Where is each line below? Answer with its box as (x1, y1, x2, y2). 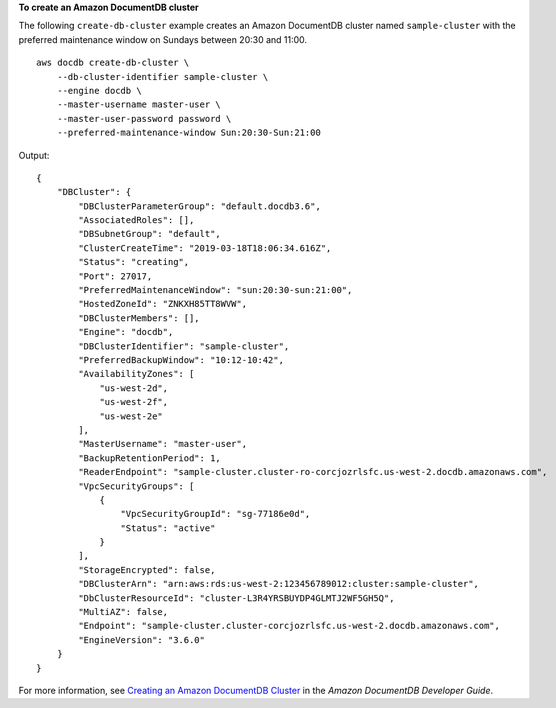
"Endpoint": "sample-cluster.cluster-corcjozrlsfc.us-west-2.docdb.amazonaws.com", (78, 620, 500, 632)
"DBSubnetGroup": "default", (78, 228, 222, 240)
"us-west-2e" (99, 410, 164, 422)
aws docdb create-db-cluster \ (36, 57, 190, 69)
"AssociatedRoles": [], (78, 215, 195, 226)
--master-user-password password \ (56, 113, 232, 124)
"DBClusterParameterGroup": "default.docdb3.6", (78, 200, 322, 212)
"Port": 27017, (78, 270, 153, 282)
